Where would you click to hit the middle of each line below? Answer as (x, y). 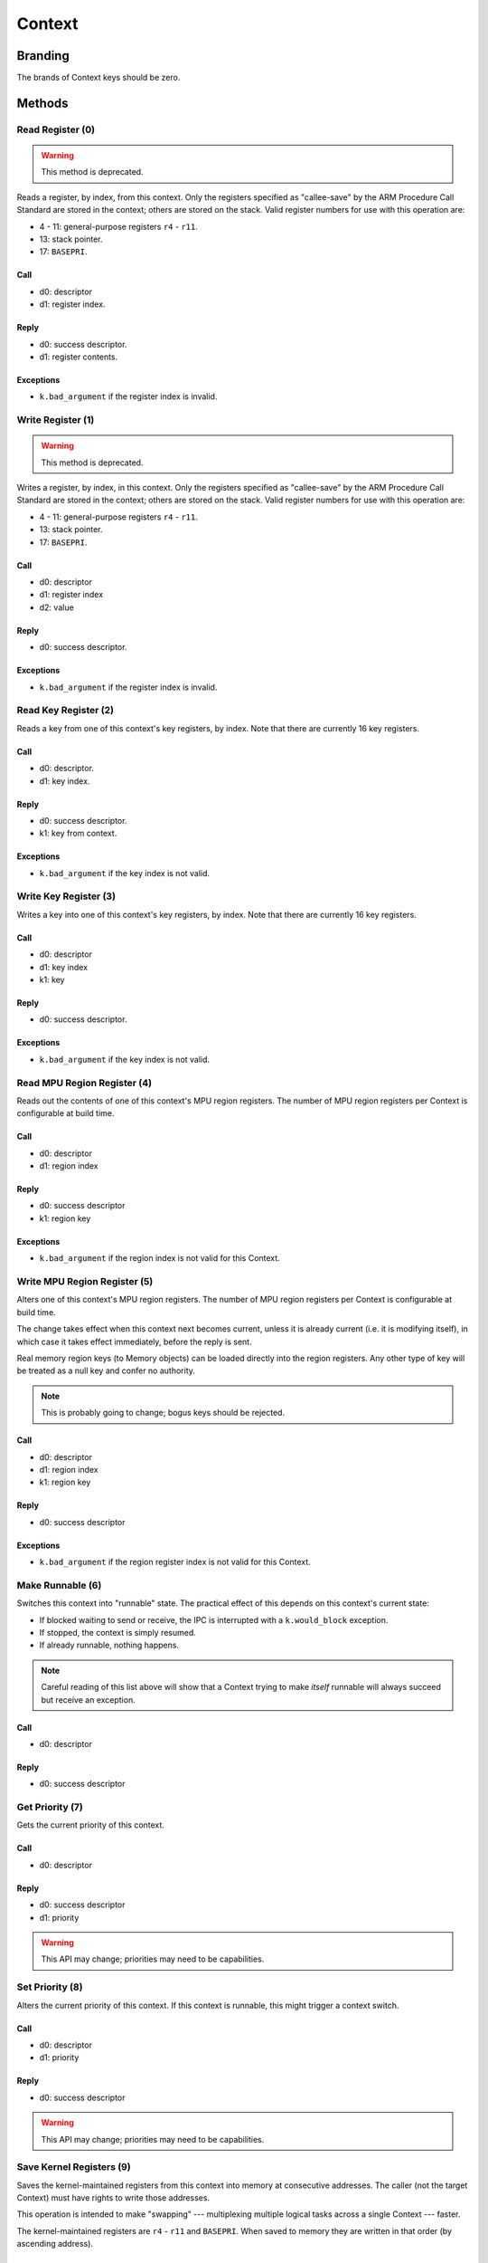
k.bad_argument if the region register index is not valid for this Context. (175, 1562)
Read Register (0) (56, 129)
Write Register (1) (56, 420)
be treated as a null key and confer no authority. (106, 1370)
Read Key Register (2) (66, 711)
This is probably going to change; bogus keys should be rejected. (163, 1413)
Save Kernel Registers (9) (74, 2167)
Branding (43, 56)
